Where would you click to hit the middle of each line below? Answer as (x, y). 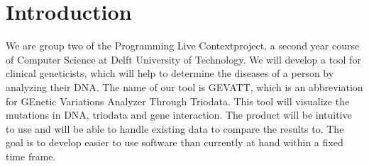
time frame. (31, 156)
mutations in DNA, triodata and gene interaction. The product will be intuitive (179, 115)
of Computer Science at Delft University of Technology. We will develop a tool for (183, 59)
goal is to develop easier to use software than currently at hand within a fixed (175, 142)
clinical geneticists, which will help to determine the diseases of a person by (170, 73)
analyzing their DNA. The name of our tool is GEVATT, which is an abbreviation (184, 87)
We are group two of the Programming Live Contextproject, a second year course (183, 46)
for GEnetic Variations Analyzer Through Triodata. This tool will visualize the (178, 101)
